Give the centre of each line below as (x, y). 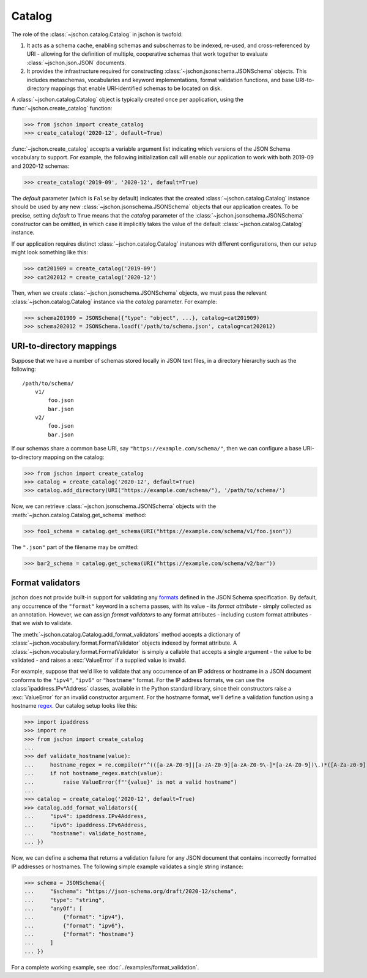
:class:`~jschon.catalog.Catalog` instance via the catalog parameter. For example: (114, 301)
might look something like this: (50, 252)
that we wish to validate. (42, 623)
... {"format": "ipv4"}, (74, 917)
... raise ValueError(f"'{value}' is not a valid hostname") (131, 782)
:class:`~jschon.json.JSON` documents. (76, 63)
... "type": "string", (65, 900)
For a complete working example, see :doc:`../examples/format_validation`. (105, 967)
